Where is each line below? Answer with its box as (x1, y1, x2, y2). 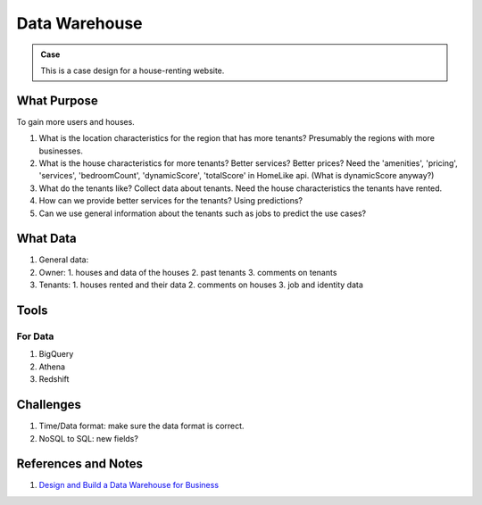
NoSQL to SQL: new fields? (38, 433, 138, 443)
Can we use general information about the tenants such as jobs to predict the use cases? (38, 208, 366, 219)
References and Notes (16, 456, 143, 472)
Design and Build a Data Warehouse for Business (38, 480, 219, 491)
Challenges (16, 397, 82, 412)
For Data (16, 330, 54, 343)
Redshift (38, 374, 70, 385)
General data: (38, 254, 89, 265)
